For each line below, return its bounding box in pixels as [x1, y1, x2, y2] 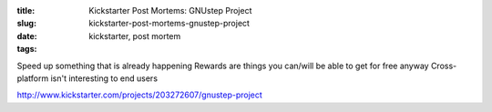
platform [16, 73, 49, 84]
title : [16, 5, 36, 15]
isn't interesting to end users [50, 73, 159, 84]
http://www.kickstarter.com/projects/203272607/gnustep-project [16, 89, 263, 100]
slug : [16, 18, 36, 29]
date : [16, 30, 37, 41]
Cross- [430, 60, 457, 71]
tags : [16, 44, 37, 55]
